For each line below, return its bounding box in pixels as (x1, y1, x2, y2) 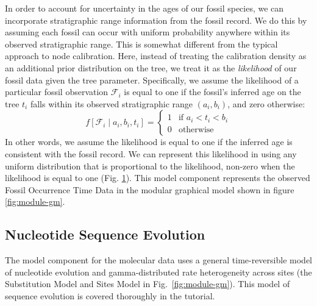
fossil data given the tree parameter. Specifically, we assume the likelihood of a (5, 73, 299, 86)
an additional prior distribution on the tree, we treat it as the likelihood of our (5, 61, 297, 74)
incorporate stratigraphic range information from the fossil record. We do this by (5, 13, 307, 26)
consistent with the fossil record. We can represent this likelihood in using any (5, 147, 297, 160)
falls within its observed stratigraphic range (30, 97, 193, 110)
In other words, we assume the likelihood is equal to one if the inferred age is (5, 135, 293, 148)
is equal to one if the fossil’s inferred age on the (124, 85, 301, 98)
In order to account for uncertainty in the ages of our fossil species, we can (5, 2, 284, 14)
